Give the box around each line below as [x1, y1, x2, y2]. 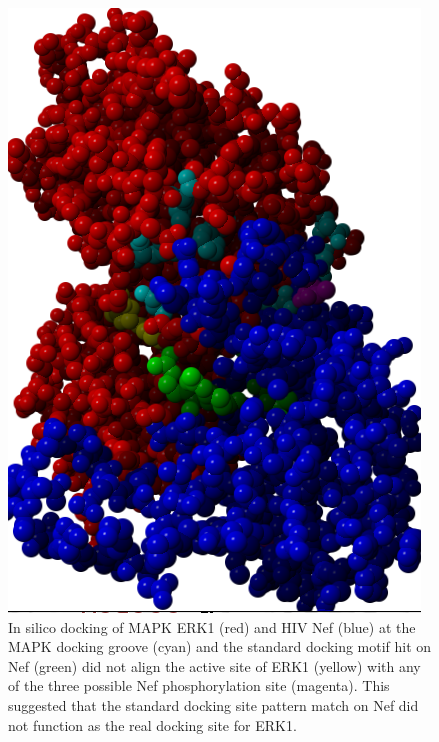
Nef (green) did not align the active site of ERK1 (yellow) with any [8, 655, 421, 676]
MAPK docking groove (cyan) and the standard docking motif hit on [8, 636, 432, 657]
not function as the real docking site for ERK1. [8, 714, 297, 735]
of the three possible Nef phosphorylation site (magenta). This [8, 675, 390, 696]
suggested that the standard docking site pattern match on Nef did [8, 694, 419, 715]
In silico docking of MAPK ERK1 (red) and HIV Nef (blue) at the [8, 616, 416, 637]
